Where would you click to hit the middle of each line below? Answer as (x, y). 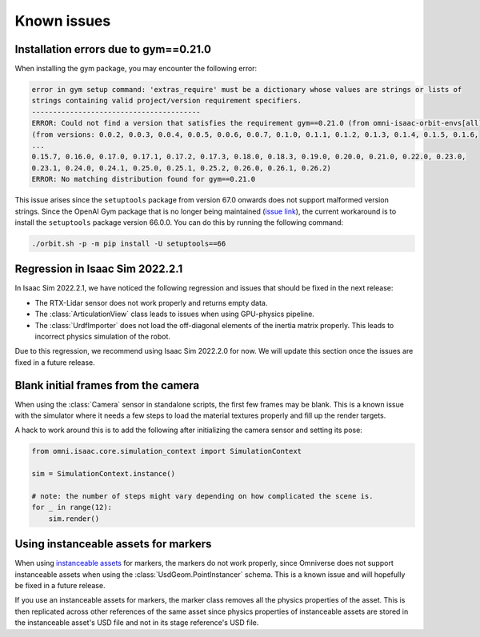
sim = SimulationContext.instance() (104, 474)
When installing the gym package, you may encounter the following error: (136, 69)
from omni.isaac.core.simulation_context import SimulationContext (167, 451)
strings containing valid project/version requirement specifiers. (167, 101)
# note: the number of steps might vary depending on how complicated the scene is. (202, 496)
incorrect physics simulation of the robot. (103, 336)
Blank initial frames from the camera (107, 385)
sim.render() (74, 519)
